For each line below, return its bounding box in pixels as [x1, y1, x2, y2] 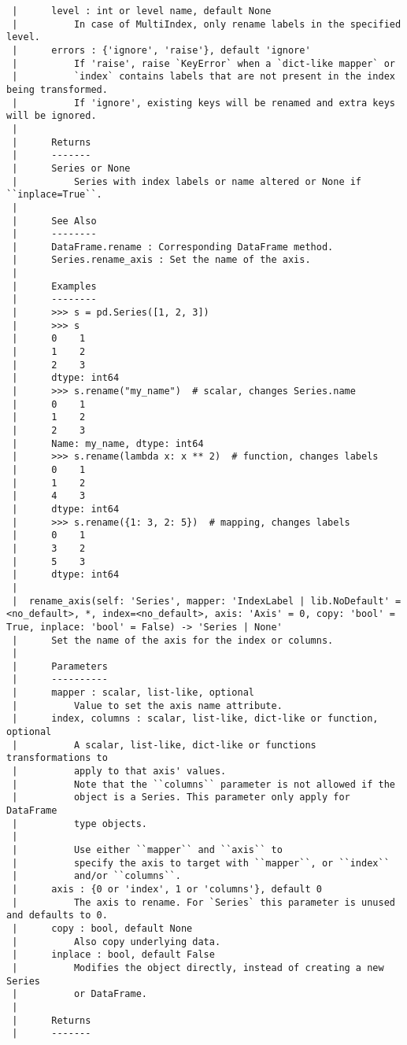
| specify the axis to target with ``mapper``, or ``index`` [12, 857, 390, 869]
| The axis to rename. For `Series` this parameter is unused [12, 896, 395, 908]
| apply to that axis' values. [12, 766, 227, 777]
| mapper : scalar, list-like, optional [12, 687, 254, 699]
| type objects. [12, 818, 147, 829]
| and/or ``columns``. [12, 870, 181, 882]
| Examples [12, 280, 97, 292]
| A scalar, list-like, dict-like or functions [12, 739, 316, 751]
